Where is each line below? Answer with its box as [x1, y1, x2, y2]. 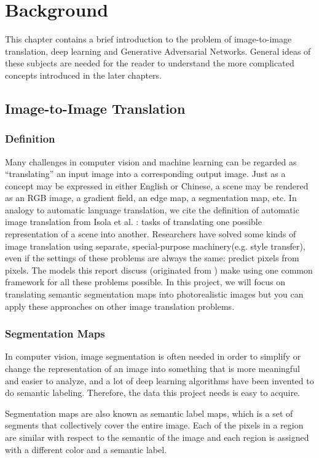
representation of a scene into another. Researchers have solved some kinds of [5, 227, 296, 240]
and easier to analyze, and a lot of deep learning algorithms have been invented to [5, 374, 314, 387]
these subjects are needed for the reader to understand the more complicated [5, 57, 294, 69]
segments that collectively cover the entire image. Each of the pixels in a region [5, 419, 304, 432]
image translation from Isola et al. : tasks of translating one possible [5, 215, 262, 228]
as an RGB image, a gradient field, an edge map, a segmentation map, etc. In [5, 191, 297, 204]
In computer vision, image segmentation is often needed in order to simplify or [5, 350, 301, 363]
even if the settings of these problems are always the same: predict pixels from [5, 251, 299, 264]
